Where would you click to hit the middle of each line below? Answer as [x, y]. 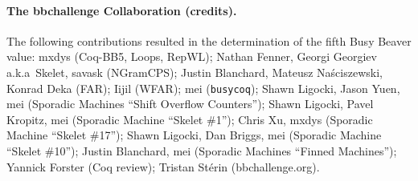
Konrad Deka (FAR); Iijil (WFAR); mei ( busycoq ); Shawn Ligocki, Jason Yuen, [203, 88]
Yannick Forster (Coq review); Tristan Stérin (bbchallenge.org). [163, 166]
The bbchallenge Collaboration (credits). [122, 10]
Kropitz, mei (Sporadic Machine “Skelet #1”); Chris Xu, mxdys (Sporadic [190, 119]
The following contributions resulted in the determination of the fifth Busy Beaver [209, 40]
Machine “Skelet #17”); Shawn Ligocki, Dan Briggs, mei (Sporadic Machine [194, 135]
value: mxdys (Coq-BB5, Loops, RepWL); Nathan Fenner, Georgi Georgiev [192, 56]
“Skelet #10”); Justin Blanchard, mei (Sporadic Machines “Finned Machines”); [202, 151]
